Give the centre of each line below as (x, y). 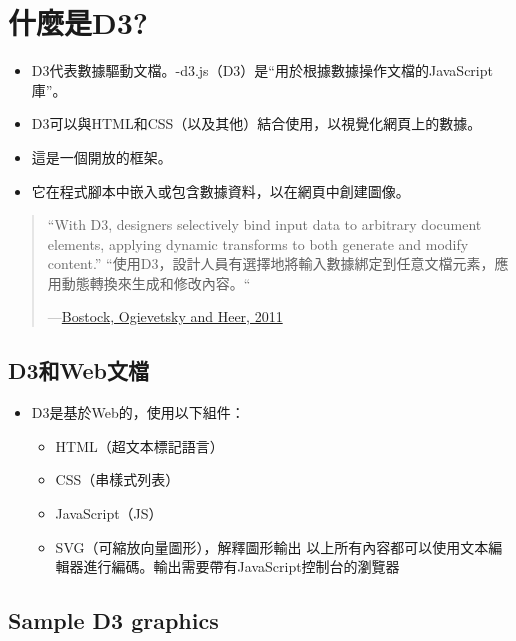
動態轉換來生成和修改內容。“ (156, 282)
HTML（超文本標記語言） (139, 445)
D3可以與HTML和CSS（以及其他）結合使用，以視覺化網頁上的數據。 (256, 123)
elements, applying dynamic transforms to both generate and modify (258, 243)
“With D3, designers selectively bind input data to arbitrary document (264, 224)
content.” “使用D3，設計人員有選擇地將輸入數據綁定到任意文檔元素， (271, 263)
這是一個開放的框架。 (101, 156)
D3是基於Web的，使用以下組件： (138, 412)
